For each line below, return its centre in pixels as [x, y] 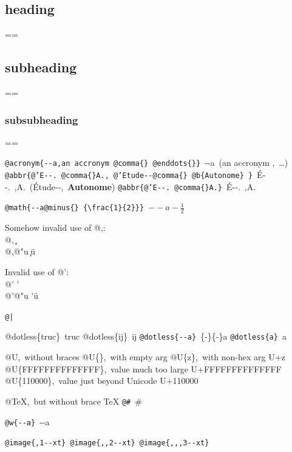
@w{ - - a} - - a [27, 421]
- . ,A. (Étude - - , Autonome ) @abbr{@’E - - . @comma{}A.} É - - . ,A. [131, 186]
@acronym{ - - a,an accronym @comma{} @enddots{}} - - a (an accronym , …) [147, 163]
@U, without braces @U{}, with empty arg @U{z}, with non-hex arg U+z [145, 357]
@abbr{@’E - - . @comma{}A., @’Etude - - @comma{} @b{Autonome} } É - [135, 175]
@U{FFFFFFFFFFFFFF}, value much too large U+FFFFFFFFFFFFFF [143, 368]
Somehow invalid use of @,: [55, 228]
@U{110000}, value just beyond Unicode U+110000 [102, 381]
